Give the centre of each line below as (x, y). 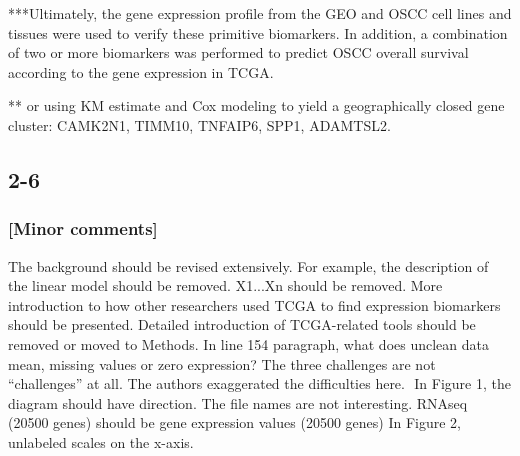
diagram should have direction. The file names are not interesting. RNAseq (238, 402)
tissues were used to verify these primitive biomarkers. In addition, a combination (258, 32)
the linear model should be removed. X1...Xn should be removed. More (225, 285)
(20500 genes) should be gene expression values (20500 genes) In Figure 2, (234, 422)
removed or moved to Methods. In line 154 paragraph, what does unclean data (248, 343)
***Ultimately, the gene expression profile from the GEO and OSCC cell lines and (260, 13)
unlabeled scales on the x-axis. (101, 441)
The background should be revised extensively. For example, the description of (248, 265)
